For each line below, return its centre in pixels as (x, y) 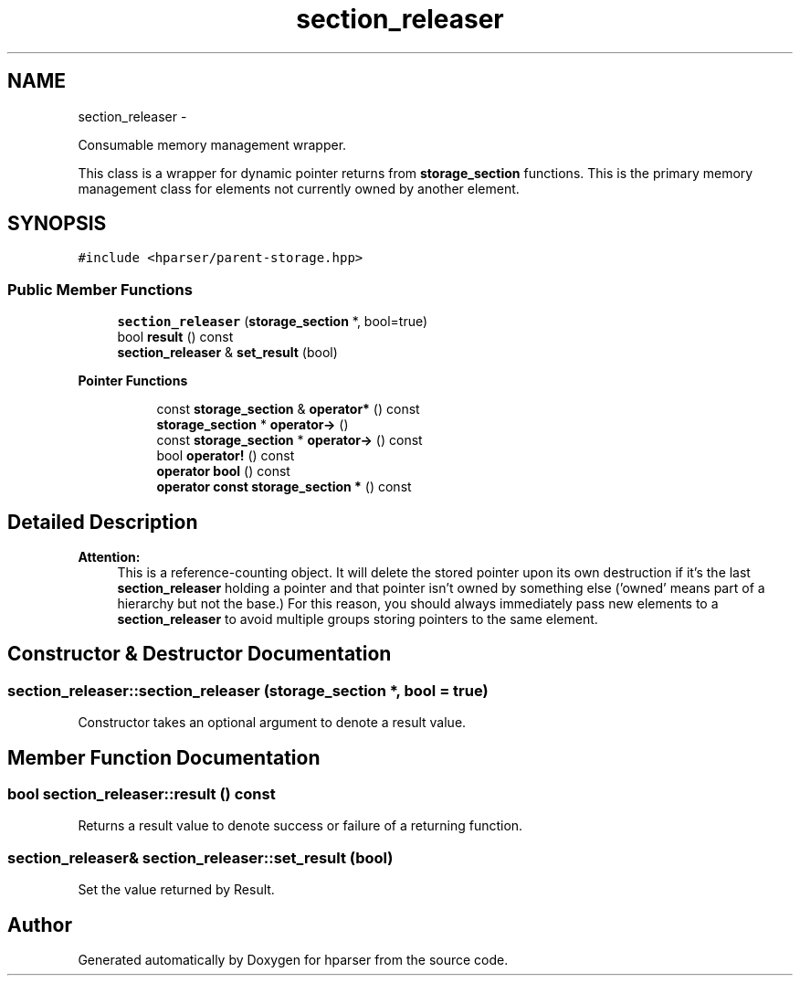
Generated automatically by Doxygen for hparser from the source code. (293, 960)
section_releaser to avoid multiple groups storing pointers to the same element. (358, 619)
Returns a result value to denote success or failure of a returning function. (300, 826)
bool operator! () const (226, 456)
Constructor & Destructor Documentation (200, 654)
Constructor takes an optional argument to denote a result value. (272, 723)
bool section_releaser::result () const (142, 794)
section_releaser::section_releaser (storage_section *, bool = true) (248, 690)
